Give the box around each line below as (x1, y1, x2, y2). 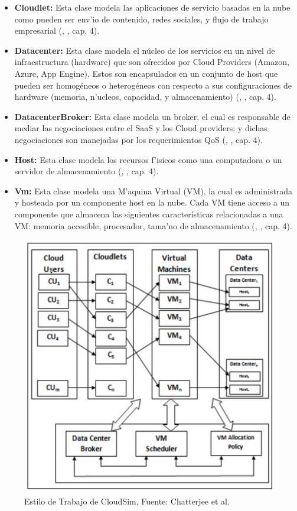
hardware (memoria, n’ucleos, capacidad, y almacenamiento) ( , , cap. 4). (14, 90, 276, 103)
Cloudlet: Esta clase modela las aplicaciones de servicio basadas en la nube (14, 1, 291, 13)
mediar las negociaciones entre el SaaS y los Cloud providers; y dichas (14, 122, 267, 134)
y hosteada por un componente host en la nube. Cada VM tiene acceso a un (14, 196, 290, 209)
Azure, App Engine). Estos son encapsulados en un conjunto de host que (14, 67, 278, 79)
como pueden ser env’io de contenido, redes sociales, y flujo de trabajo (14, 12, 269, 25)
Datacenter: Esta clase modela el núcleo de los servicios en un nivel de (14, 44, 275, 56)
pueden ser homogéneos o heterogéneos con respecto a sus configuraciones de (14, 79, 292, 91)
